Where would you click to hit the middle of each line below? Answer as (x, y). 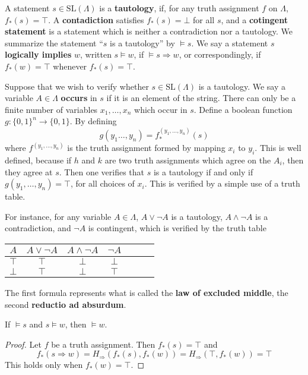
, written (96, 54)
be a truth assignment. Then (103, 344)
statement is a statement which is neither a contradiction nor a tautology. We (149, 31)
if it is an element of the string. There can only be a (201, 98)
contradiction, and (38, 228)
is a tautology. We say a (242, 86)
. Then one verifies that (102, 171)
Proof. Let (23, 344)
